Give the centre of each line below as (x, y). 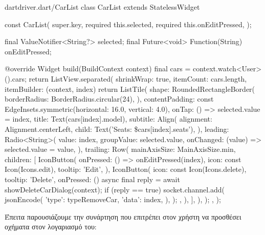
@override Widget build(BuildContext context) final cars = (98, 68)
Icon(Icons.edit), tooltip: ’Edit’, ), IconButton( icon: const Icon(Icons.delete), (126, 169)
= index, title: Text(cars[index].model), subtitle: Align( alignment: (108, 119)
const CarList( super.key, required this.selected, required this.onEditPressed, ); (128, 24)
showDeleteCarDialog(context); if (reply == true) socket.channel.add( (115, 189)
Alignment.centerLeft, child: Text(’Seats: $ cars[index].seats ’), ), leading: (117, 129)
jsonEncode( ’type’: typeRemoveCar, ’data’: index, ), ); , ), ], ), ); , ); (113, 199)
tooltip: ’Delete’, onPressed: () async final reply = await (92, 179)
